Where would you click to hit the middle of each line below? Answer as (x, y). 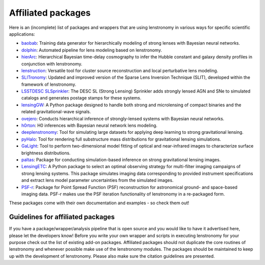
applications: (22, 34)
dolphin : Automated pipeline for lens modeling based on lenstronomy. (92, 50)
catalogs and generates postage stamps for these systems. (81, 98)
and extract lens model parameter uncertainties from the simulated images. (97, 180)
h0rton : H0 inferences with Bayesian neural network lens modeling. (89, 125)
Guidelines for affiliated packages (62, 217)
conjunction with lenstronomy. (52, 64)
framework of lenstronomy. (49, 84)
